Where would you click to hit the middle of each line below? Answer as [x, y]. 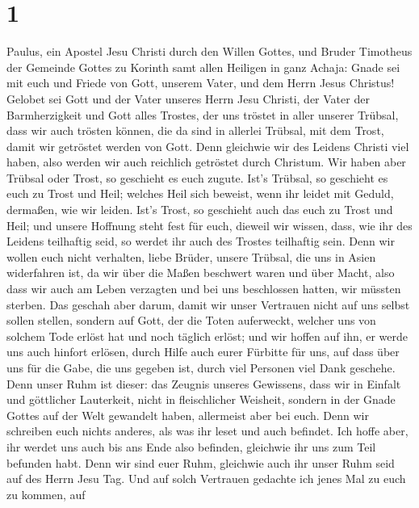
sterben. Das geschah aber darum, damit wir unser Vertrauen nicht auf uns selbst [208, 304]
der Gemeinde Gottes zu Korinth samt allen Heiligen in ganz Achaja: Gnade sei [203, 67]
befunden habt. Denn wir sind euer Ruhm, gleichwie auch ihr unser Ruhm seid [201, 462]
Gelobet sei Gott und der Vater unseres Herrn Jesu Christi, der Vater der [188, 98]
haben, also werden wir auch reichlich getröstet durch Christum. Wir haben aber [206, 162]
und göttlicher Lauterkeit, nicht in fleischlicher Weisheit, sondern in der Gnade [201, 399]
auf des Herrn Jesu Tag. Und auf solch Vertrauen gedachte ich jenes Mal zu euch [206, 479]
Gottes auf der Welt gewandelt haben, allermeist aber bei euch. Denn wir [188, 415]
